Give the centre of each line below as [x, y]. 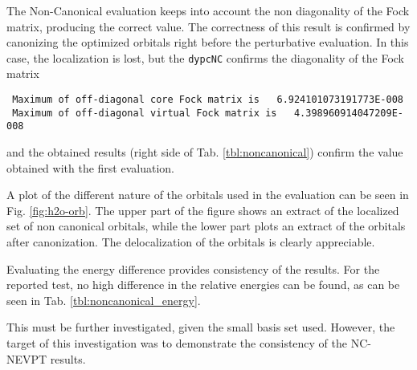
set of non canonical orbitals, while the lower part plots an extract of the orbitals [206, 226]
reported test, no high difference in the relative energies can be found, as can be [203, 285]
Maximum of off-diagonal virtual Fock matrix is [145, 113]
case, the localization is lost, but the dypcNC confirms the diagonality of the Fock [205, 57]
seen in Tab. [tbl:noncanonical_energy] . [104, 300]
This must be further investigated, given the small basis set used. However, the [201, 327]
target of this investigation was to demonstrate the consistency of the [177, 342]
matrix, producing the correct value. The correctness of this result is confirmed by [208, 26]
